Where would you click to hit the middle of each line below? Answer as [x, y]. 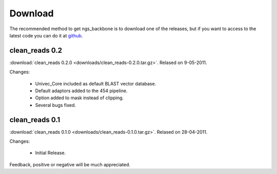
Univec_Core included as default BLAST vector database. [96, 83]
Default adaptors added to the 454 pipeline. [81, 91]
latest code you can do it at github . [46, 35]
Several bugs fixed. [56, 105]
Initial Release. [51, 153]
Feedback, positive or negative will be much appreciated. [70, 164]
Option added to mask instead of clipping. [80, 98]
